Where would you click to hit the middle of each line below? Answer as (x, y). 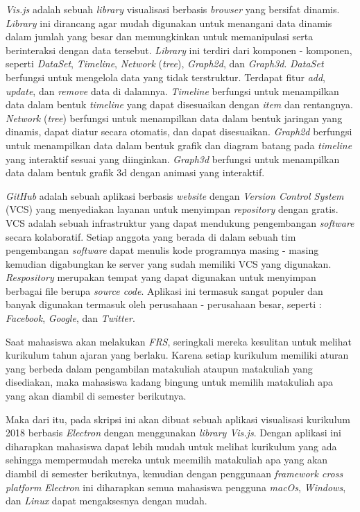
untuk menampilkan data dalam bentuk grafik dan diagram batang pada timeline (179, 145)
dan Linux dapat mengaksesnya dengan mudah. (106, 501)
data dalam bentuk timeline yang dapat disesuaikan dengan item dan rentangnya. (179, 104)
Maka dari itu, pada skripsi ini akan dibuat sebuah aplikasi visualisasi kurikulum (178, 419)
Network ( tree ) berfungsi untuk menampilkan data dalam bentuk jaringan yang (174, 118)
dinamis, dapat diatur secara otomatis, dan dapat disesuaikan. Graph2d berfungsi (179, 131)
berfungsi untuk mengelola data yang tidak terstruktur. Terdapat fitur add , (166, 77)
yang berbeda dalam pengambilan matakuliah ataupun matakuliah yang (159, 368)
